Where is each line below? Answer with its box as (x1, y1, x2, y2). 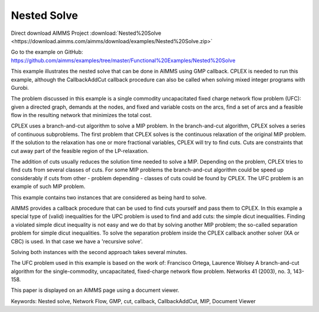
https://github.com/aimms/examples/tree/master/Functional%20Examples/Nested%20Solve (11, 57, 236, 64)
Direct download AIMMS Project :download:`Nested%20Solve (11, 30, 162, 37)
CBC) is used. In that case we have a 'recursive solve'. (11, 238, 143, 245)
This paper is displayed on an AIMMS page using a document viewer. (11, 287, 180, 294)
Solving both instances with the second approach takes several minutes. (11, 248, 188, 255)
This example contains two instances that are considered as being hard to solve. (11, 194, 207, 201)
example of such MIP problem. (11, 183, 86, 190)
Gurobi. (11, 84, 30, 91)
